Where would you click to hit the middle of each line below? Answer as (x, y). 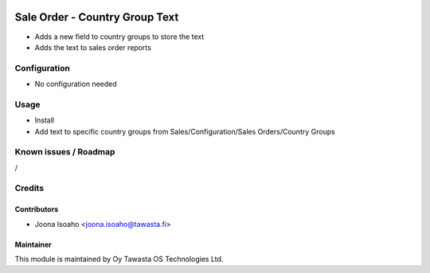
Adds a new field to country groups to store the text (119, 37)
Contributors (37, 209)
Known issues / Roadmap (65, 152)
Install (45, 120)
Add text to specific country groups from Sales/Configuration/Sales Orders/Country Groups (185, 131)
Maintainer (33, 244)
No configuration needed (76, 84)
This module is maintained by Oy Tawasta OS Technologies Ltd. (119, 259)
